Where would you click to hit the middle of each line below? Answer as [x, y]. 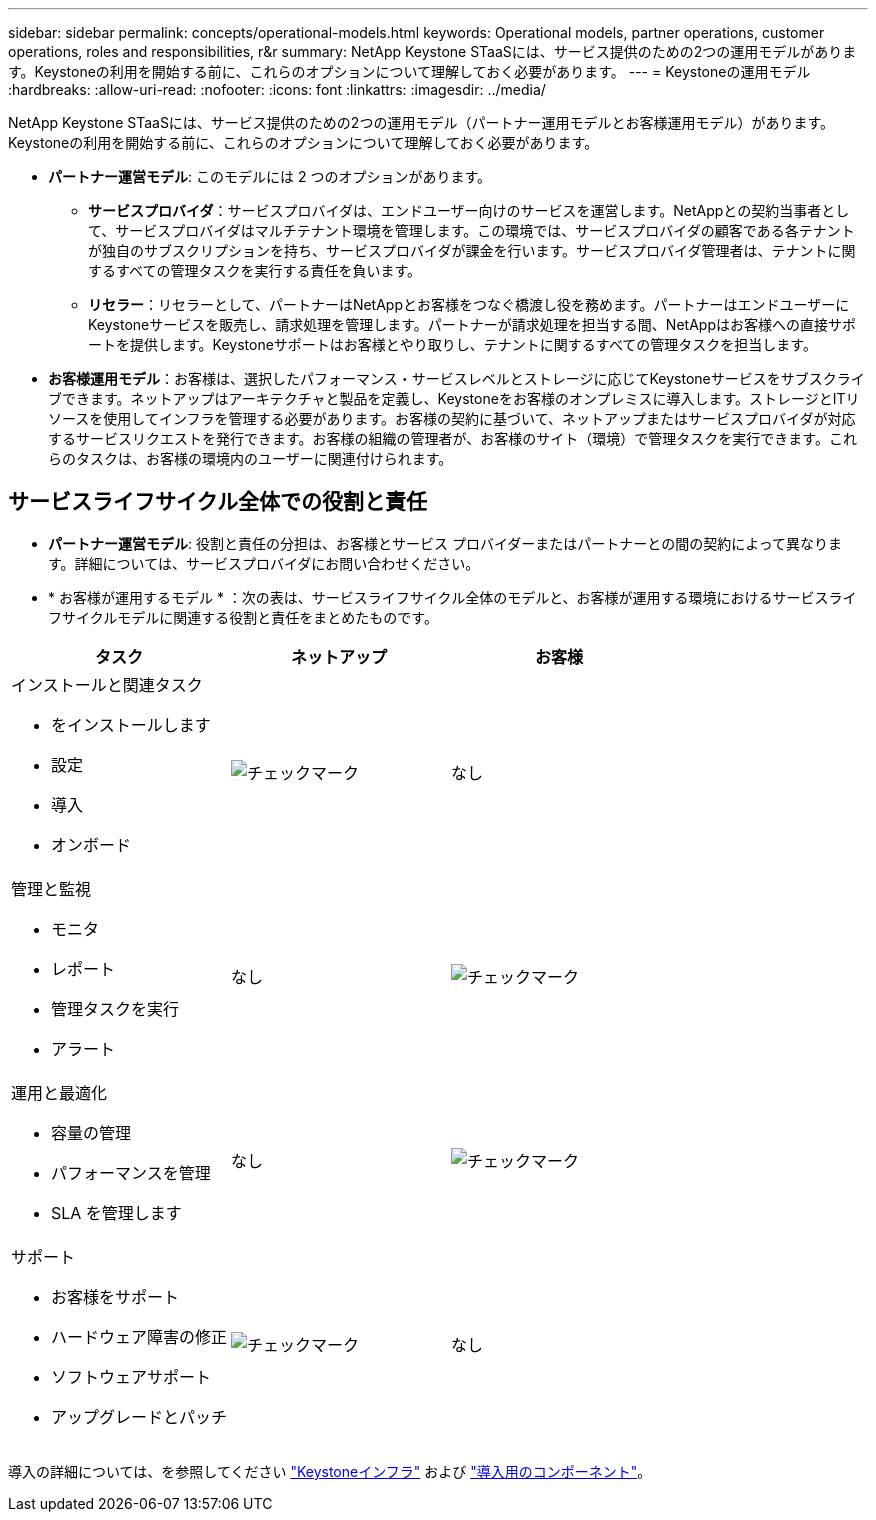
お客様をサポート [115, 1296]
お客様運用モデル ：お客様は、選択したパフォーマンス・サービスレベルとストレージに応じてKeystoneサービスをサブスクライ [456, 378]
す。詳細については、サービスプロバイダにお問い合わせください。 [264, 563]
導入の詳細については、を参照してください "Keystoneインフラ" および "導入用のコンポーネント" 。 [330, 1471]
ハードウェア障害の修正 [139, 1336]
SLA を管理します [116, 1212]
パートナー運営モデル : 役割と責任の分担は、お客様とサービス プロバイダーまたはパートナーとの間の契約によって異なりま [445, 543]
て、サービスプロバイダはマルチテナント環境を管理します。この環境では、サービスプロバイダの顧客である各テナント [471, 230]
